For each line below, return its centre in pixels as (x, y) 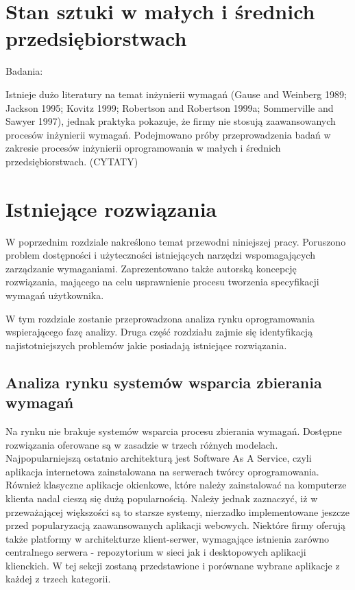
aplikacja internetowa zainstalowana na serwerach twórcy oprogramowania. (162, 471)
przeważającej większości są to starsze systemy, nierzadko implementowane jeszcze (177, 511)
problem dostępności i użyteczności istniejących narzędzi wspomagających (160, 255)
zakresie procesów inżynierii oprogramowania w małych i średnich (143, 148)
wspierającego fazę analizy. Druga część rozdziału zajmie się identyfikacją (159, 332)
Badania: (24, 71)
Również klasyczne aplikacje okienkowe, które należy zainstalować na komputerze (176, 485)
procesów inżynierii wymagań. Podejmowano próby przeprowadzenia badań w (168, 134)
